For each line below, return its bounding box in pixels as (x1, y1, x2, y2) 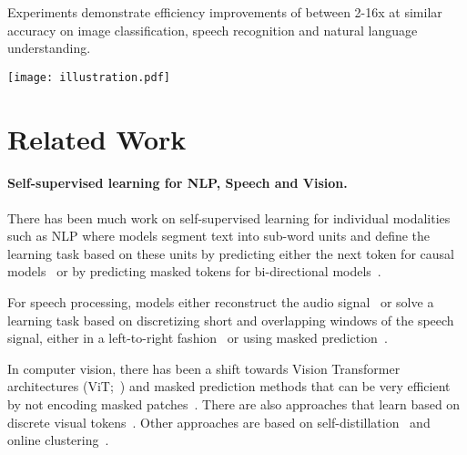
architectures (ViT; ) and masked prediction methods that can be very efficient (7, 377, 451, 396)
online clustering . (7, 430, 109, 450)
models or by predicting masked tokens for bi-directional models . (7, 262, 381, 281)
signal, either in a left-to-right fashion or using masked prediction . (7, 328, 388, 347)
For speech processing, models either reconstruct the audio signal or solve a (7, 292, 434, 311)
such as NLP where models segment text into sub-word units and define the (7, 226, 431, 245)
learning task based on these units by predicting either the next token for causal (7, 243, 454, 263)
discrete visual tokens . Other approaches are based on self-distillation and (7, 412, 431, 431)
